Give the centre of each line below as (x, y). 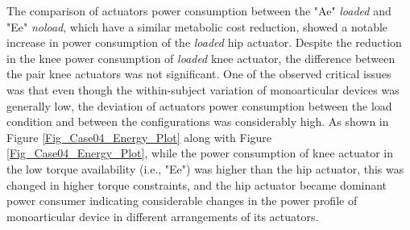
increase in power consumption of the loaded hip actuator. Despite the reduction (204, 42)
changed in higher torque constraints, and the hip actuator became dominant (197, 184)
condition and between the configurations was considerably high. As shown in (198, 121)
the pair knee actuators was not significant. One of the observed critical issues (199, 74)
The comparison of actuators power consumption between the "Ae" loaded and (199, 10)
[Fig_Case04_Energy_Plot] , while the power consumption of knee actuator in (200, 153)
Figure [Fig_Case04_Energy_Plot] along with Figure (139, 137)
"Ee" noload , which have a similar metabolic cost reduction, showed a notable (197, 26)
